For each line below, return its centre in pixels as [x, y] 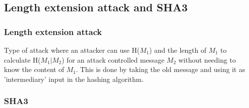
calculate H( [22, 59]
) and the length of [178, 50]
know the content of [34, 69]
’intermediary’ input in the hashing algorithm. [74, 79]
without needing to [207, 59]
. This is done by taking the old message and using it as [160, 69]
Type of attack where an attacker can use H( [72, 50]
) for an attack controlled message [113, 59]
